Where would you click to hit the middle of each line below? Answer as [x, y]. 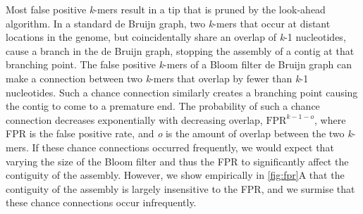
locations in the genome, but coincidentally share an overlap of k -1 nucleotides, [176, 37]
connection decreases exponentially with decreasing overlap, [134, 119]
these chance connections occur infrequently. [101, 202]
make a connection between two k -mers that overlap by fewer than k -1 [157, 78]
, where [330, 119]
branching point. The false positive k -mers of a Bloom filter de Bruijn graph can [179, 64]
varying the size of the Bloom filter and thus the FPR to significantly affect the [177, 161]
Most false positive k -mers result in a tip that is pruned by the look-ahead [166, 9]
